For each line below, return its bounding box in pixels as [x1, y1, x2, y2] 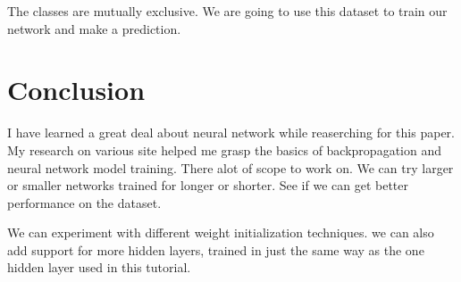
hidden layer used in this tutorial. [7, 258, 191, 277]
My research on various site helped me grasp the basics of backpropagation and [7, 140, 441, 159]
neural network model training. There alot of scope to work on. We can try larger [7, 158, 454, 177]
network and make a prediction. [7, 19, 181, 37]
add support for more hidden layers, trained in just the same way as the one [7, 240, 424, 259]
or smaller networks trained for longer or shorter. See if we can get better [7, 176, 408, 195]
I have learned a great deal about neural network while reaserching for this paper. [7, 123, 455, 142]
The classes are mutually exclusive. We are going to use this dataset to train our [7, 2, 448, 20]
